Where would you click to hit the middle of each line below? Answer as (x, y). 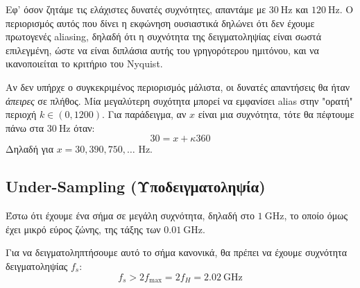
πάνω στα (25, 127)
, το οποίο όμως (316, 215)
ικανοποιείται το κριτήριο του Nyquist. (84, 63)
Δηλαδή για (29, 149)
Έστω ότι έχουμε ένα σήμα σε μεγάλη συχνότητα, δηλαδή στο (130, 215)
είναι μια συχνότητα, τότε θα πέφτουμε (276, 114)
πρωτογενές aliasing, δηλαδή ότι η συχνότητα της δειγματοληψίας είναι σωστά (164, 36)
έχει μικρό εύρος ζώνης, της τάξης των (83, 229)
